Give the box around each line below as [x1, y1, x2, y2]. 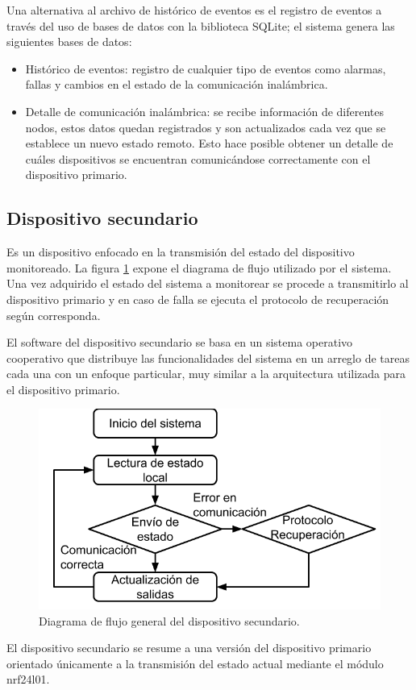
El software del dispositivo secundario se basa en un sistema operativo [6, 334, 353, 351]
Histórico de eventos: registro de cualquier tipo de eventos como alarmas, [25, 60, 386, 77]
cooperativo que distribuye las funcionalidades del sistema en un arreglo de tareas [6, 349, 410, 366]
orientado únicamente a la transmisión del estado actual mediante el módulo [6, 655, 384, 671]
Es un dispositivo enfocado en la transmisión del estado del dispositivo [6, 243, 355, 260]
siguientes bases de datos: [6, 33, 132, 50]
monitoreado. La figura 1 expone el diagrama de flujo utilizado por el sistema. [6, 259, 392, 276]
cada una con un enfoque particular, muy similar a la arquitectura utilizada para [6, 365, 406, 382]
